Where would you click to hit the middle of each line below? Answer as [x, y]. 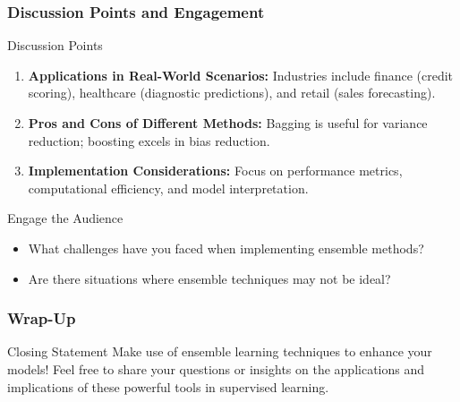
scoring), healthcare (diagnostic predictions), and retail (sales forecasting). [232, 93]
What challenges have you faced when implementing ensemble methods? [226, 248]
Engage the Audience [65, 218]
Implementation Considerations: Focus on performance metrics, [215, 171]
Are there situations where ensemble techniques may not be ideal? [209, 278]
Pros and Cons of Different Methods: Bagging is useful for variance [228, 123]
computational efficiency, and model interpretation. [168, 188]
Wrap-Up [42, 318]
